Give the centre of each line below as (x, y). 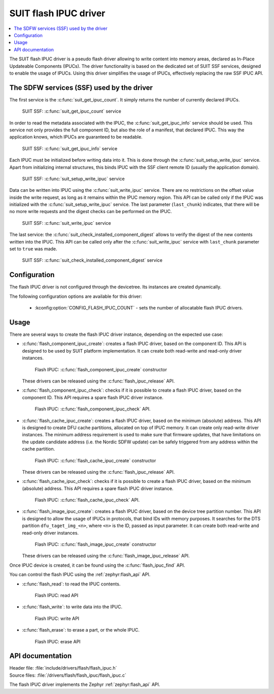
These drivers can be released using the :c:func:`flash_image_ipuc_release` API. (106, 556)
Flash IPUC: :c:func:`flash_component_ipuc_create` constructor (101, 369)
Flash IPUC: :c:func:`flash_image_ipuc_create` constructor (96, 544)
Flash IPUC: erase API (58, 641)
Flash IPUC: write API (57, 618)
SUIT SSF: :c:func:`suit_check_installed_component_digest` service (92, 260)
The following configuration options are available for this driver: (76, 296)
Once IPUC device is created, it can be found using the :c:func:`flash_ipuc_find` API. (97, 565)
